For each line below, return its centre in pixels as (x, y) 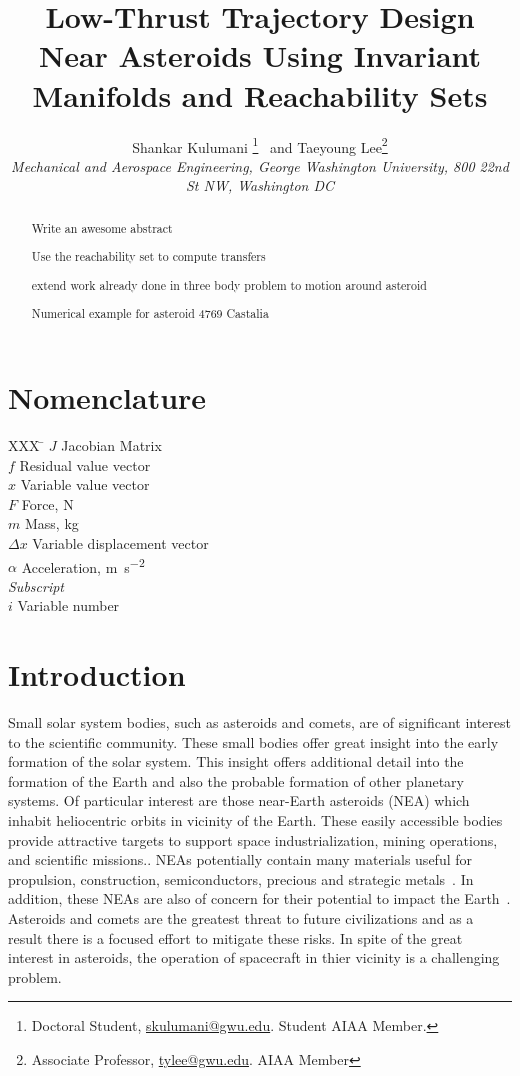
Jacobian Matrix (111, 444)
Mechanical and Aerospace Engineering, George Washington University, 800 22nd (260, 165)
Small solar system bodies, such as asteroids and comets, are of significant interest (260, 722)
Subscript (36, 585)
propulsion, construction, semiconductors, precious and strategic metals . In (241, 878)
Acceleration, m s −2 (83, 565)
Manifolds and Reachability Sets (260, 94)
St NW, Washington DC (260, 185)
